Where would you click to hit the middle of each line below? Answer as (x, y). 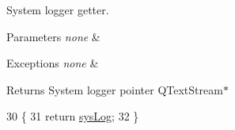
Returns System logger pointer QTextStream (115, 89)
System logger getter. (58, 10)
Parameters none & (53, 36)
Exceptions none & (53, 63)
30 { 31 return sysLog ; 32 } (73, 116)
